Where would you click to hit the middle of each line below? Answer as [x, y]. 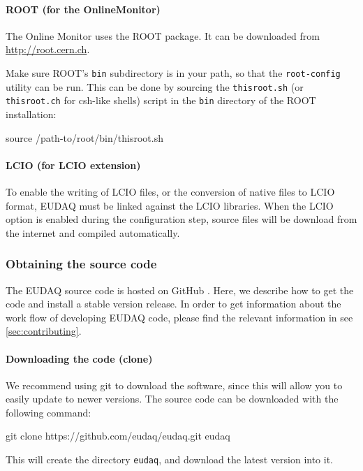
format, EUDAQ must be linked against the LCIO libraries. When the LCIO [170, 205]
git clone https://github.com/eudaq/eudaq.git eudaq [118, 436]
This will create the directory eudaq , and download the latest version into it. [170, 459]
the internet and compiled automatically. [93, 232]
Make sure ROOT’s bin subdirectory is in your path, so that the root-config [173, 72]
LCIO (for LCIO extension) [73, 165]
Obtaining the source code [81, 264]
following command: [49, 412]
